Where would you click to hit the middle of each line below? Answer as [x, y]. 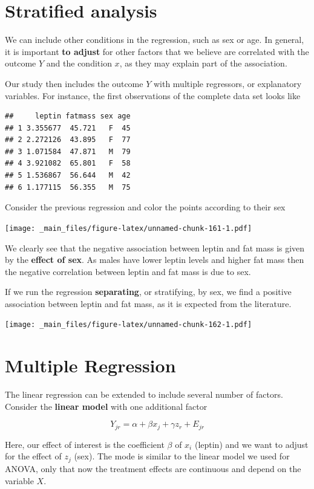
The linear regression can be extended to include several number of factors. [144, 394]
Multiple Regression [90, 365]
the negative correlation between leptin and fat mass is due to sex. [128, 271]
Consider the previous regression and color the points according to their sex [145, 207]
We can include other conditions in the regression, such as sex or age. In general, [155, 40]
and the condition [79, 63]
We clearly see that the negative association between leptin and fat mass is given [155, 248]
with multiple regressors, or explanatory [227, 83]
